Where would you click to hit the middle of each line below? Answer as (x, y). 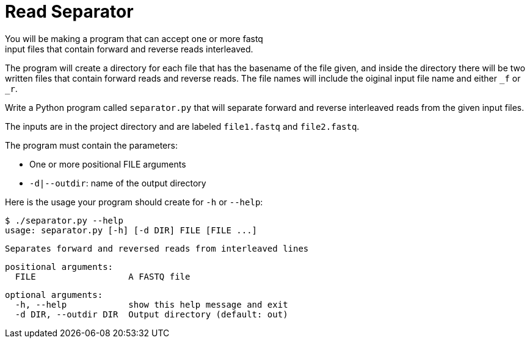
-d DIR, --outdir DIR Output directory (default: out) (151, 314)
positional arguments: (59, 267)
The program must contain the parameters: (91, 145)
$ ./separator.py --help (64, 220)
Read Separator (69, 12)
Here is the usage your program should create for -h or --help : (134, 202)
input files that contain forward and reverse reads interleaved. (129, 49)
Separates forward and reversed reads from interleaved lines (157, 248)
